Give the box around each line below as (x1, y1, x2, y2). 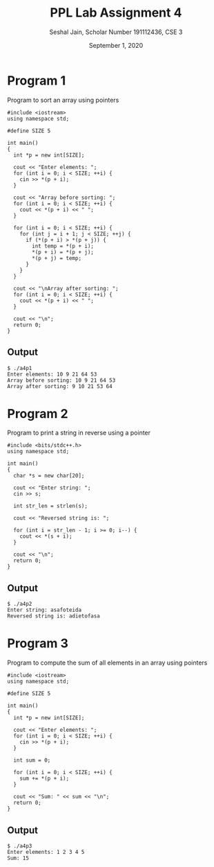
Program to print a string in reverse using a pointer (7, 428, 150, 437)
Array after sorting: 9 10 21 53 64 (7, 383, 113, 389)
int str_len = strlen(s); (13, 502, 88, 510)
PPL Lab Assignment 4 (50, 5, 182, 21)
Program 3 (7, 636, 69, 651)
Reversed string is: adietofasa (7, 613, 100, 620)
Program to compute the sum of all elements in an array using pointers (7, 658, 208, 667)
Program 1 (7, 73, 66, 88)
